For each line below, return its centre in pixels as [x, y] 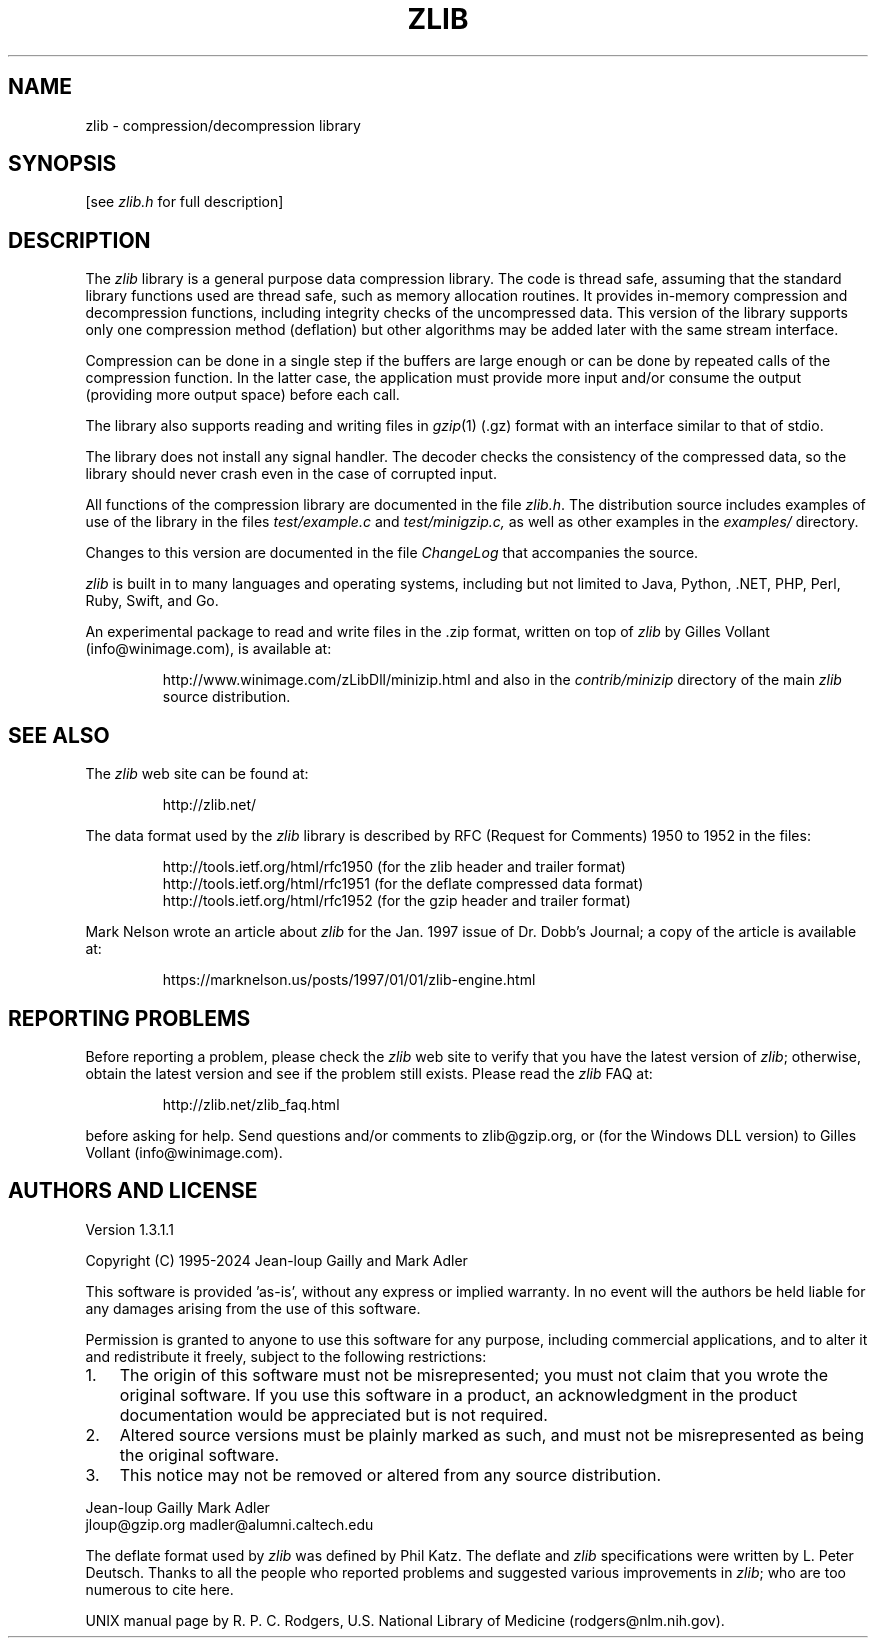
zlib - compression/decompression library [223, 125]
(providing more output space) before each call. [242, 395]
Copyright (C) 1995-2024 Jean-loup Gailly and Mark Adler [276, 1260]
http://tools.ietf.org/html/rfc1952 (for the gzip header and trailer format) [396, 901]
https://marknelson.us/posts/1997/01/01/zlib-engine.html [349, 980]
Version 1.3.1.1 [129, 1229]
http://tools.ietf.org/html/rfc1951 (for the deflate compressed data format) [403, 884]
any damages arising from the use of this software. [253, 1308]
